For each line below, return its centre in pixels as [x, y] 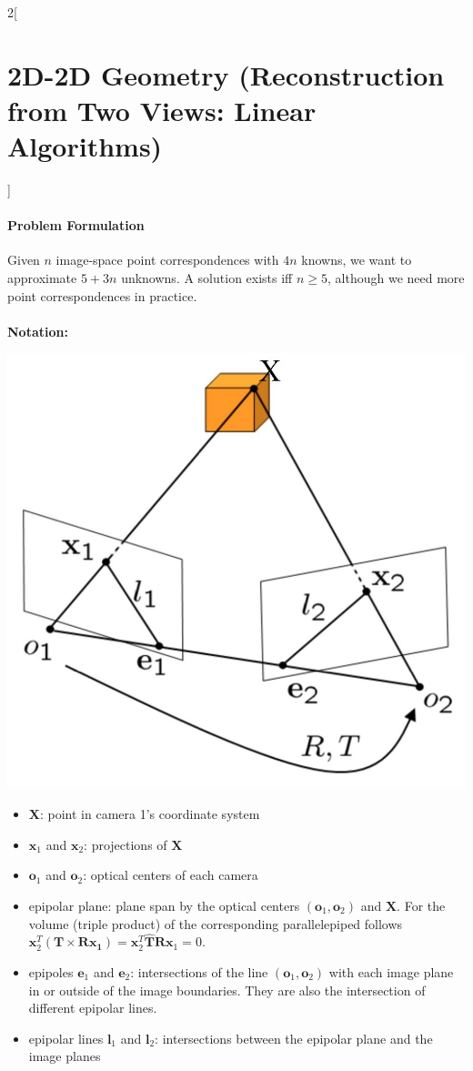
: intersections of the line [199, 972]
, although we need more [396, 278]
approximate [42, 278]
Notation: [38, 331]
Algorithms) [85, 146]
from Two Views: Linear [162, 110]
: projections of [126, 844]
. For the [421, 906]
